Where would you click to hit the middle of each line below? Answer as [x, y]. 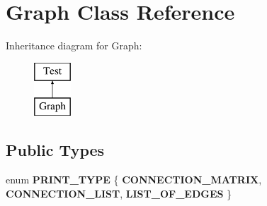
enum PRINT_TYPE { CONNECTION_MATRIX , [134, 180]
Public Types [55, 150]
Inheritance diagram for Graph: [74, 46]
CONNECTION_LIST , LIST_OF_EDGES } [119, 193]
